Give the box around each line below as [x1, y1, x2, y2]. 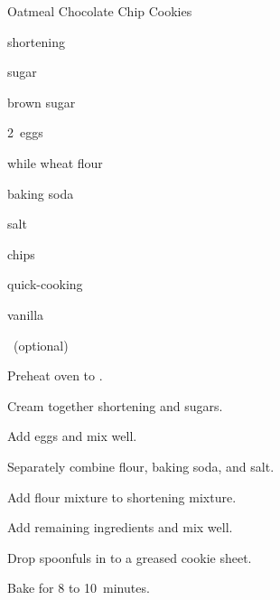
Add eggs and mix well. [7, 427, 137, 445]
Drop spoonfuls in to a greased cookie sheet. [7, 548, 252, 567]
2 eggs [7, 123, 43, 142]
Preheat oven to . [7, 366, 103, 385]
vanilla [7, 305, 44, 323]
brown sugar [7, 92, 76, 111]
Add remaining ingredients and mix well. [7, 518, 233, 537]
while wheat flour [7, 153, 103, 172]
